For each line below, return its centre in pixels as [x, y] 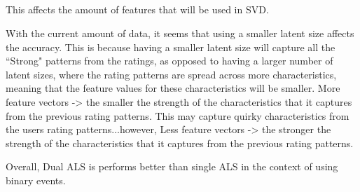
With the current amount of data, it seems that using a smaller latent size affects [180, 33]
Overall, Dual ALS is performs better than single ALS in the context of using [172, 166]
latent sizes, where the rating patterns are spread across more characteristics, [171, 74]
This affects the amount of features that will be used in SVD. [137, 9]
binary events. [36, 180]
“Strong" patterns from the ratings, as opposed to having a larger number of [169, 61]
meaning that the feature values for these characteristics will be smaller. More [173, 88]
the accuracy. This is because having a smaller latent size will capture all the [171, 47]
